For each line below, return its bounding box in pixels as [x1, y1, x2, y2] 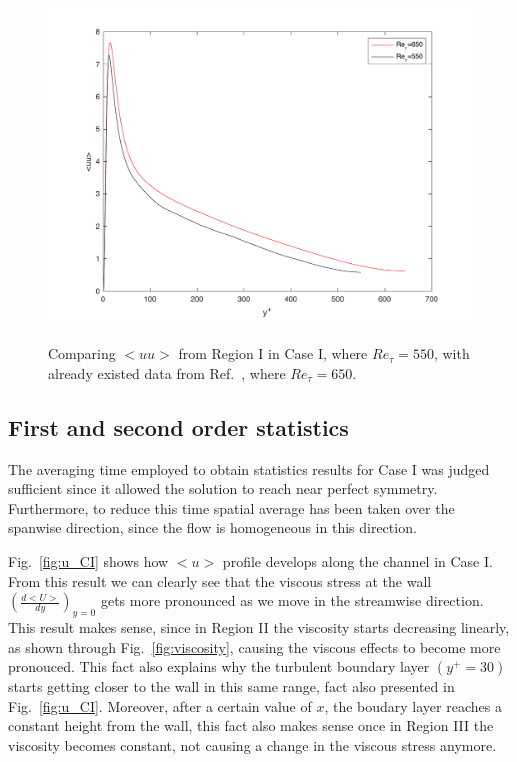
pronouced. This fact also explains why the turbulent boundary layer [8, 656, 430, 677]
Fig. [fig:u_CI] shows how [8, 550, 169, 571]
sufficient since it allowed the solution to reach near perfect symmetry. [8, 478, 438, 499]
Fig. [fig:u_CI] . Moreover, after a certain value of [8, 695, 312, 716]
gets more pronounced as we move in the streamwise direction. [100, 590, 484, 611]
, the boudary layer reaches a [324, 695, 502, 716]
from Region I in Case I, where [178, 343, 368, 364]
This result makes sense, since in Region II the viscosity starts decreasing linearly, [8, 616, 510, 637]
